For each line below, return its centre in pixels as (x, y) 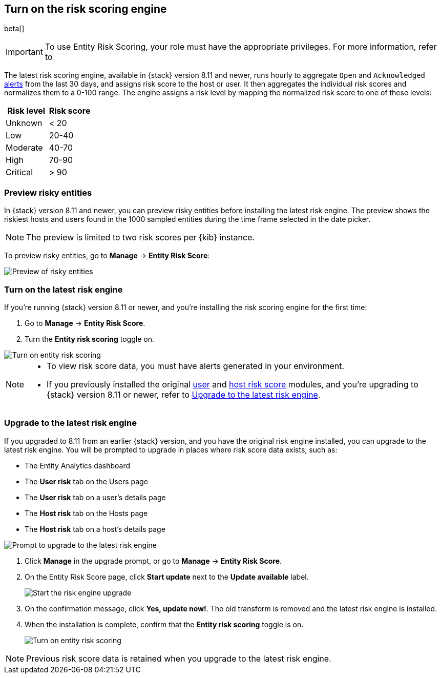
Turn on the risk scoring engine (86, 9)
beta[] (14, 29)
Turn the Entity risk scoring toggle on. (90, 339)
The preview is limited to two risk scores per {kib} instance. (141, 238)
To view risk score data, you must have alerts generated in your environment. (196, 366)
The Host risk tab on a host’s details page (95, 529)
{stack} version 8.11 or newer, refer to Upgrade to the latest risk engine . (184, 394)
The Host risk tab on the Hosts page (86, 513)
